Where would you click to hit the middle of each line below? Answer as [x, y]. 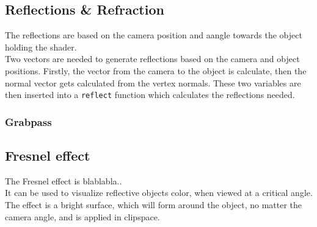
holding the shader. [41, 47]
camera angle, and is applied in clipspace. [82, 216]
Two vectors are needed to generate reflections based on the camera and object [152, 59]
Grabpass [28, 121]
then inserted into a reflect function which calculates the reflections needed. [150, 95]
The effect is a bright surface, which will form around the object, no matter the [154, 205]
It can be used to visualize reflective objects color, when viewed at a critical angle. [159, 193]
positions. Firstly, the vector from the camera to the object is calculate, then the [156, 70]
